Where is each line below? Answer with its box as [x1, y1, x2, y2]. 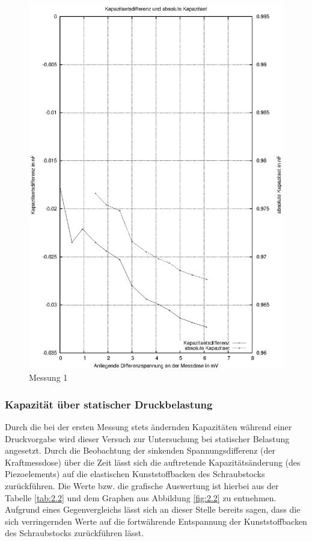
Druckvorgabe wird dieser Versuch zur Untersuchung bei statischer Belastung [5, 432, 290, 445]
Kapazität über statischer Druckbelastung [5, 396, 213, 411]
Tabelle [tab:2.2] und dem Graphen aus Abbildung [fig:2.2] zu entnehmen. [5, 491, 277, 504]
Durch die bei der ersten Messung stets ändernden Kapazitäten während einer [5, 421, 292, 433]
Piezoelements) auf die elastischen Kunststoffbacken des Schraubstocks [5, 468, 265, 480]
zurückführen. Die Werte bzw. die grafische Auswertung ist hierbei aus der [5, 480, 279, 492]
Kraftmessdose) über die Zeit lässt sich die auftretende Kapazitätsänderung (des [5, 455, 301, 468]
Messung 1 [29, 371, 68, 384]
